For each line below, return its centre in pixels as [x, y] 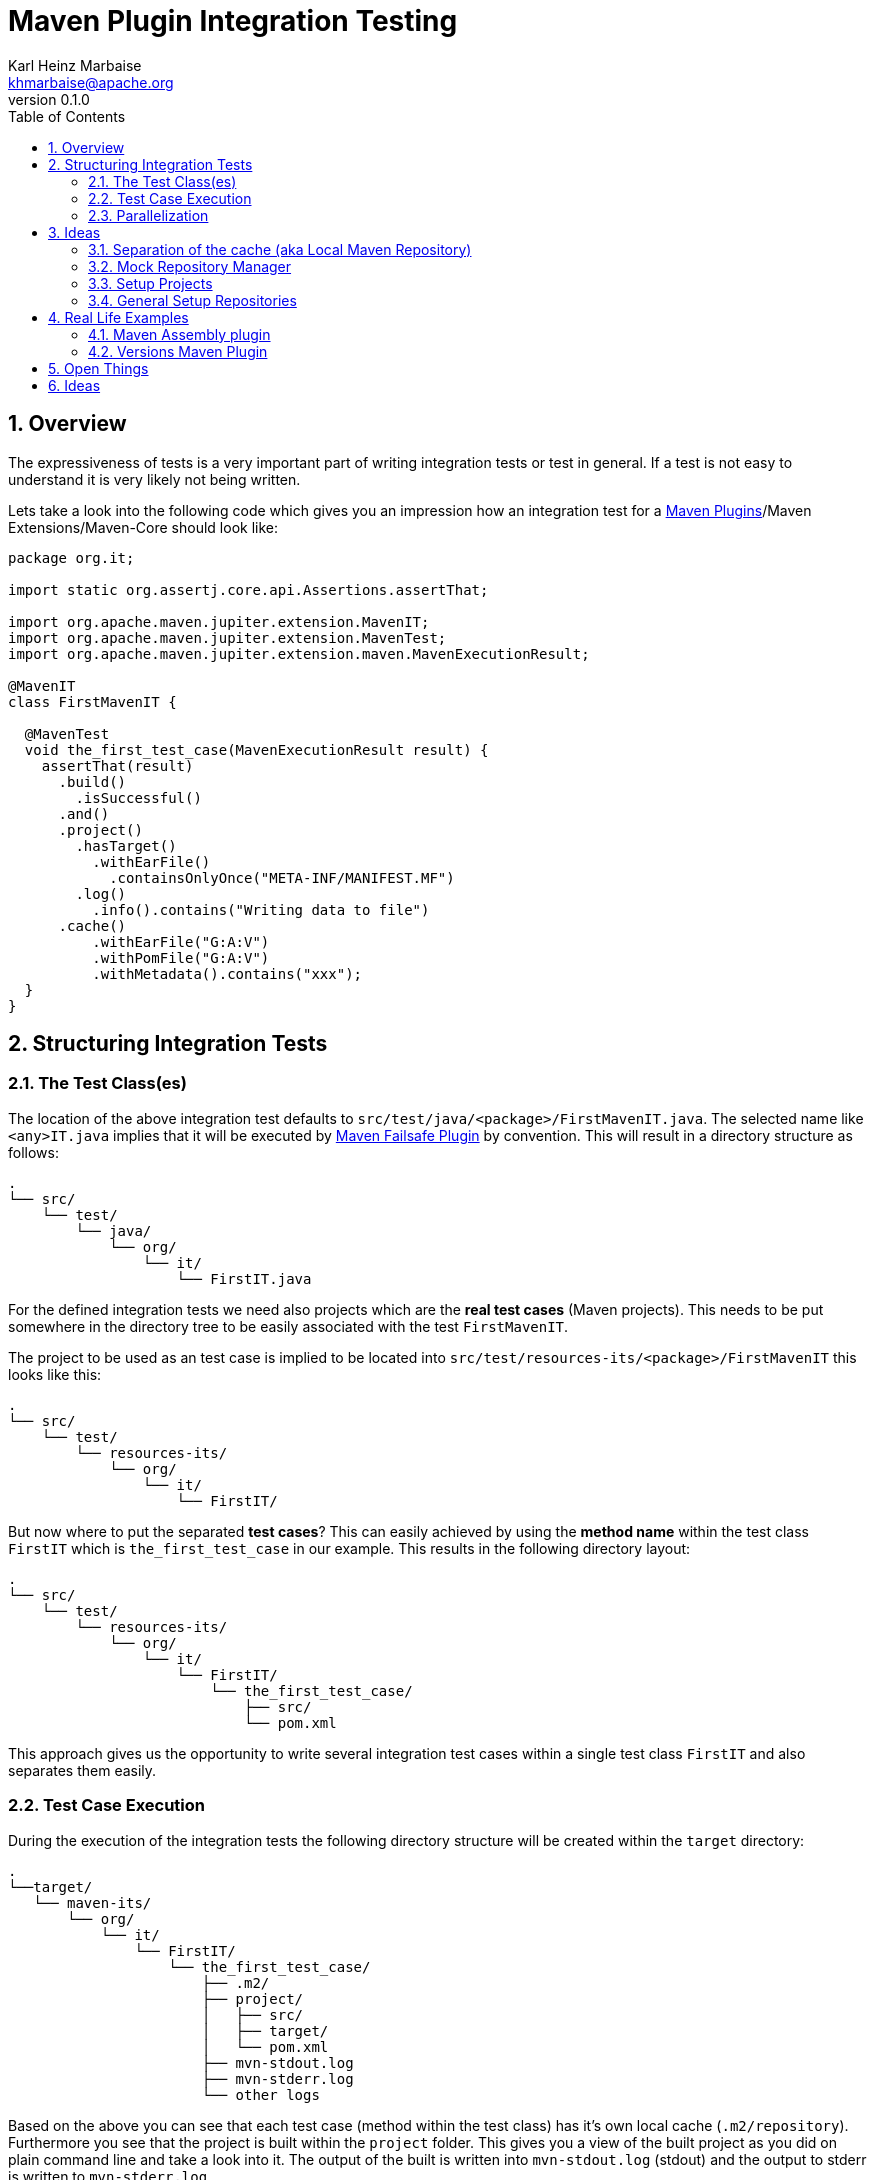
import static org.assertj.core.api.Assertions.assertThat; [248, 589]
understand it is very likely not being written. [154, 479]
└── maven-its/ [92, 1902]
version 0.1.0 [49, 99]
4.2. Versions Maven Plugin [178, 351]
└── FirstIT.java [244, 1278]
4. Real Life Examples [118, 317]
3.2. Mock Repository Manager [190, 266]
